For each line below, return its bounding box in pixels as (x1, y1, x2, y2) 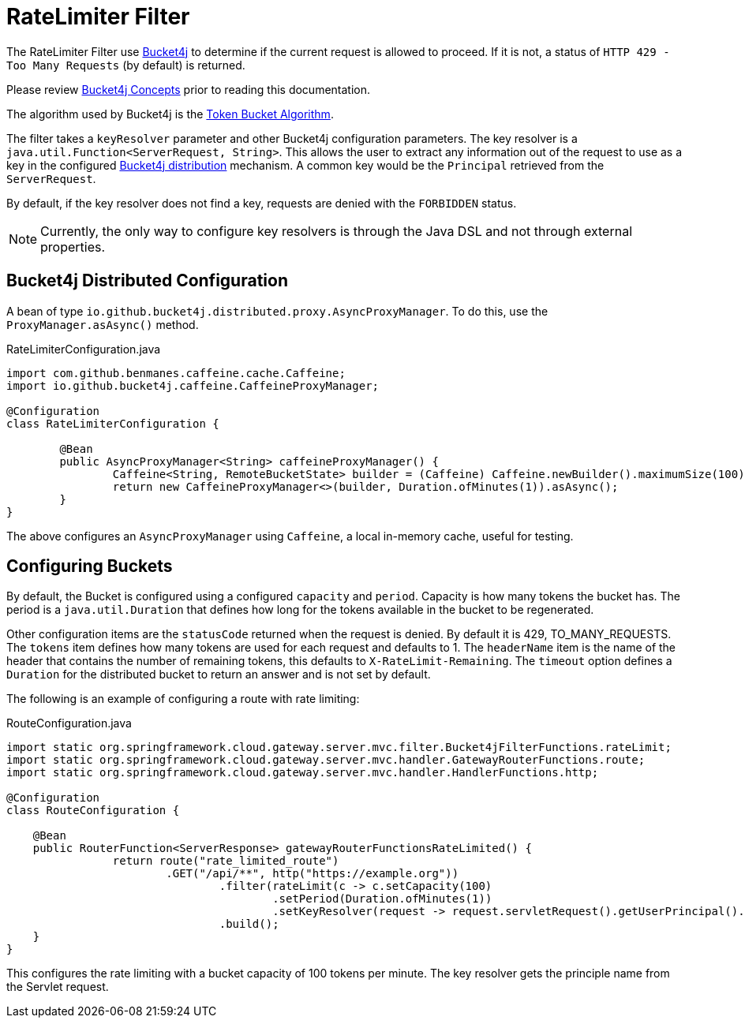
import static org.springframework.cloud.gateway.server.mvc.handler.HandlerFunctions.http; (6, 766, 599, 779)
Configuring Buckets (6, 556, 173, 577)
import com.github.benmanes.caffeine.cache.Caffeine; (6, 366, 346, 379)
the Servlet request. (6, 980, 109, 994)
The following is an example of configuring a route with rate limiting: (6, 692, 360, 706)
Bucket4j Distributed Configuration (6, 271, 288, 291)
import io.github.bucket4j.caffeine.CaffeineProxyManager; (6, 379, 380, 392)
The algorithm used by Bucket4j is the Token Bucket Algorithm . (6, 107, 334, 121)
